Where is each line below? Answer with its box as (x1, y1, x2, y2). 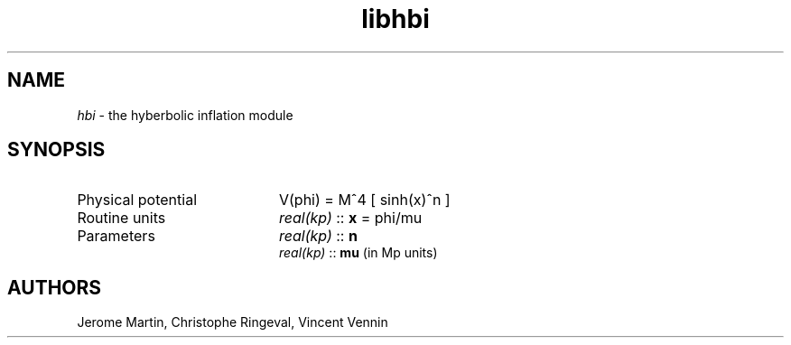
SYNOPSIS (7, 138, 106, 162)
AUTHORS (7, 275, 102, 299)
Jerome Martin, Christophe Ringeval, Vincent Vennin (77, 314, 388, 331)
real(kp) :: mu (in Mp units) (279, 245, 438, 261)
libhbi (361, 4, 430, 34)
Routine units (77, 209, 166, 228)
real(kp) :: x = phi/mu (278, 209, 423, 228)
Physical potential (77, 191, 198, 210)
